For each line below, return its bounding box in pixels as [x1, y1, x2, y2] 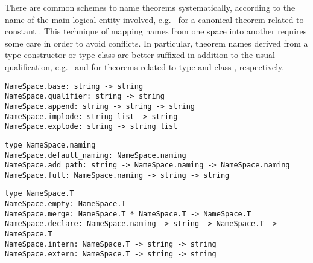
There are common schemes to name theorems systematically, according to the [5, 1, 296, 13]
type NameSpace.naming [5, 140, 96, 149]
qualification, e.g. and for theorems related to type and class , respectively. [5, 60, 285, 73]
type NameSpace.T [5, 189, 74, 198]
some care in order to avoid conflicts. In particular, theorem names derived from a [5, 36, 308, 49]
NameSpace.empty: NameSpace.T [5, 200, 126, 209]
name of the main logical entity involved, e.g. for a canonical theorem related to [5, 13, 304, 25]
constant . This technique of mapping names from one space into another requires [5, 25, 307, 37]
